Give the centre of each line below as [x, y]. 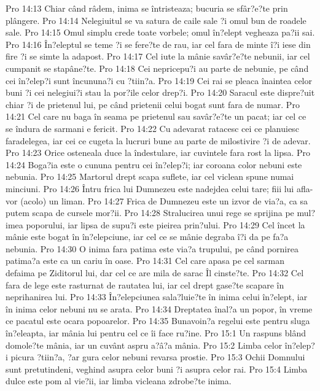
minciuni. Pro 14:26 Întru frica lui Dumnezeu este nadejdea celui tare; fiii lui [150, 188]
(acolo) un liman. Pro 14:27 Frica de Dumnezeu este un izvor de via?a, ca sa [164, 200]
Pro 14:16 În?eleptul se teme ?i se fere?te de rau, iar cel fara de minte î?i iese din [158, 44]
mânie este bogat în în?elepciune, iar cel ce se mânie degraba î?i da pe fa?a [147, 237]
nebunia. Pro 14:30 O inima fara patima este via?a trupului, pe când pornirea [152, 248]
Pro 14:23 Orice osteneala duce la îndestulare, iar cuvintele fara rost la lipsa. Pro [158, 153]
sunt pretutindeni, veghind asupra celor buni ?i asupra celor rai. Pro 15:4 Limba [157, 369]
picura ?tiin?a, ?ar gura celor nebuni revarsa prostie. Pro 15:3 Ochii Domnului [158, 357]
